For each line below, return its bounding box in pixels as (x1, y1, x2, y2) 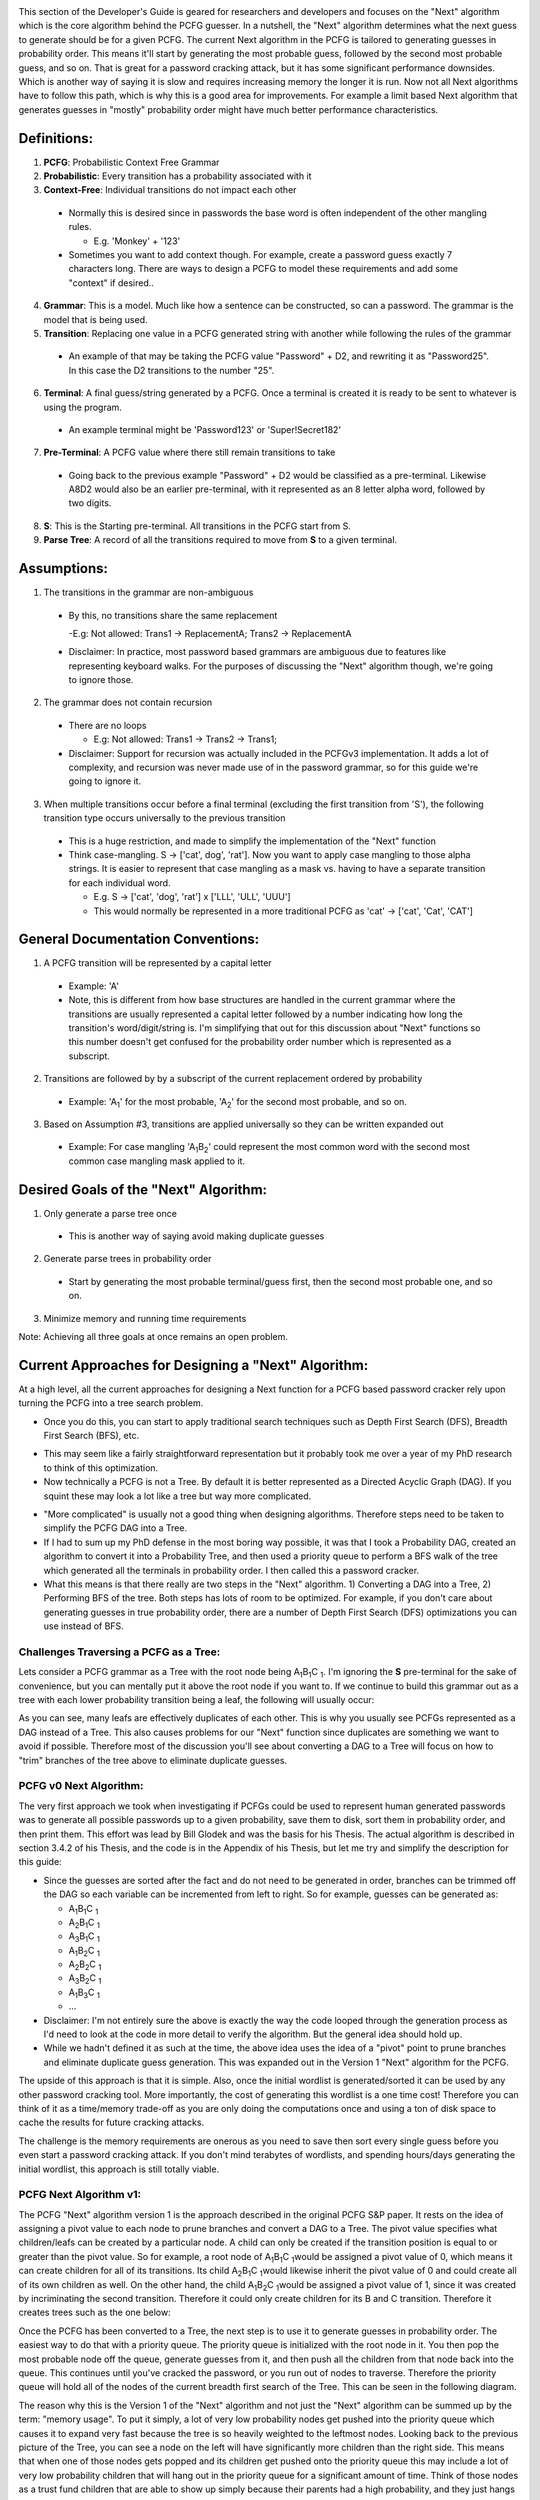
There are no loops (68, 719, 147, 731)
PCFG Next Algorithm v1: (18, 2188, 142, 2202)
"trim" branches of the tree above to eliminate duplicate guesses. (18, 1754, 288, 1766)
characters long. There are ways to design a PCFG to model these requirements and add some (68, 263, 459, 275)
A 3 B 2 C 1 (68, 1972, 102, 1987)
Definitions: (18, 130, 94, 147)
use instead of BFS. (43, 1620, 124, 1632)
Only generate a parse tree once (43, 1207, 177, 1219)
